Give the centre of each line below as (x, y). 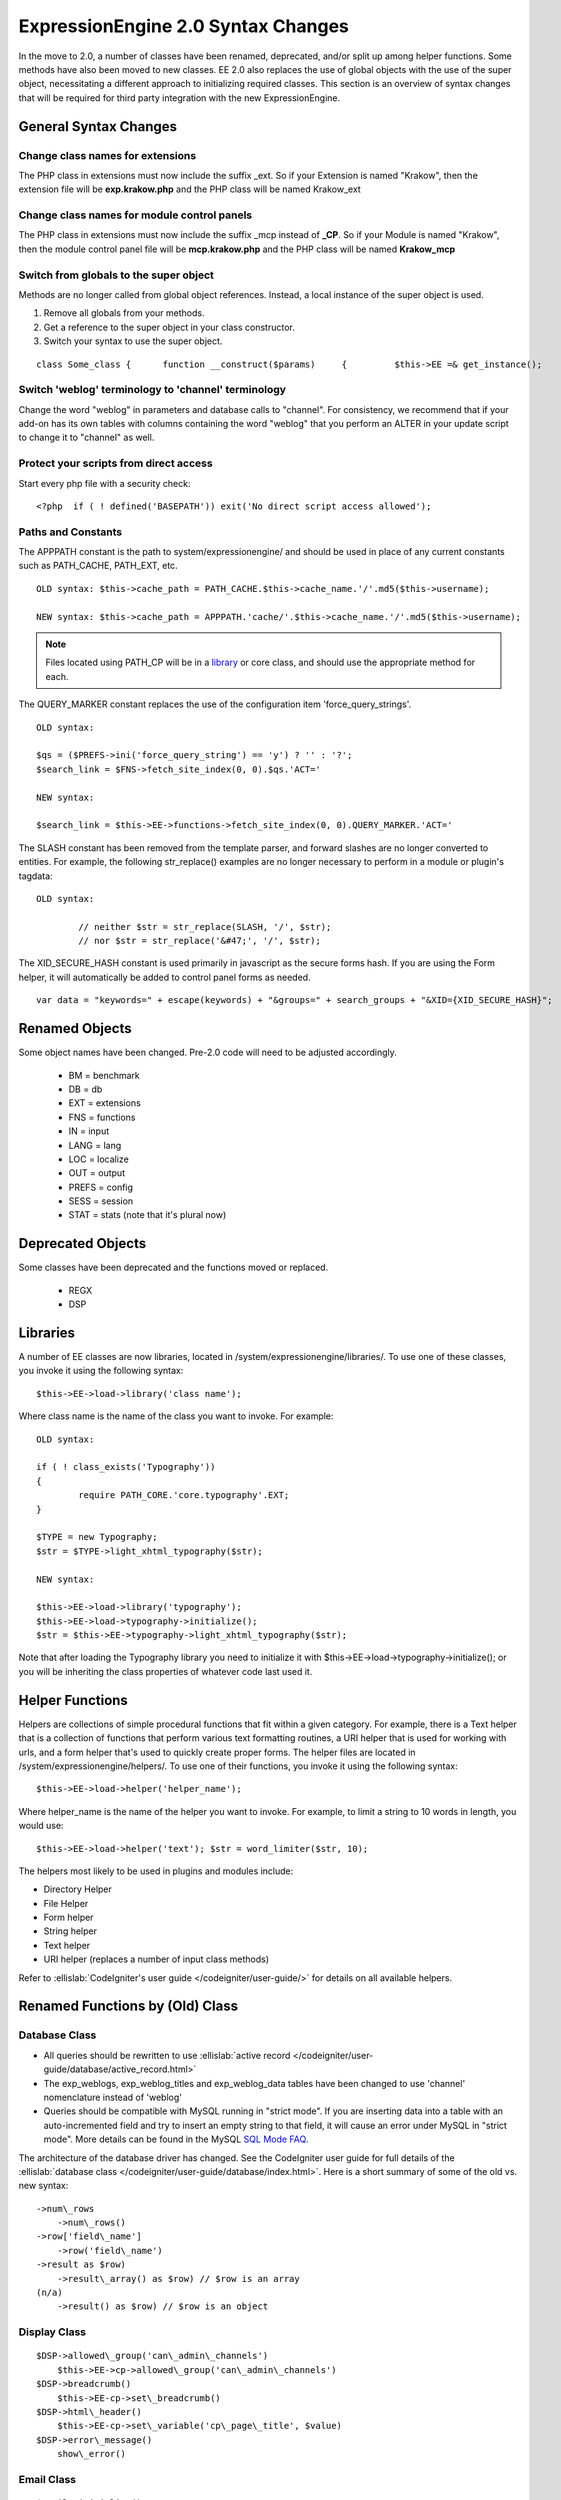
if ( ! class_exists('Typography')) (126, 1467)
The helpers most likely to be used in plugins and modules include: (156, 1871)
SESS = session (101, 1201)
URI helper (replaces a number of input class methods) (156, 1959)
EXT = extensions (105, 1103)
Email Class (47, 2479)
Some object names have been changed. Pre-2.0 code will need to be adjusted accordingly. (207, 1052)
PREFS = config (101, 1187)
